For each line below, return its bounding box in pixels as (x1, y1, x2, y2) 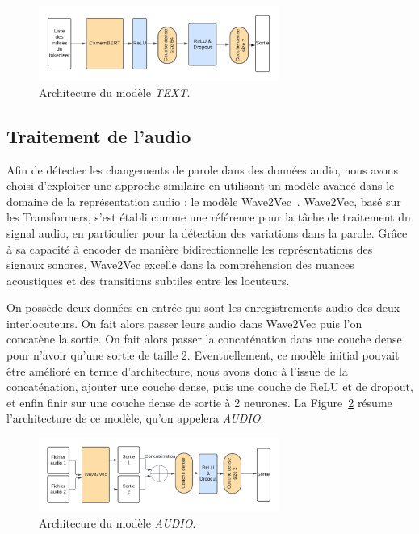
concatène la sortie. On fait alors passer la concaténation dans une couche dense (6, 330, 402, 347)
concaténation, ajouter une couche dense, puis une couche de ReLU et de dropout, (6, 378, 413, 395)
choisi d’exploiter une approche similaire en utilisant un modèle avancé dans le (6, 177, 395, 194)
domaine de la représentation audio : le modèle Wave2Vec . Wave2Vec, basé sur (6, 192, 401, 209)
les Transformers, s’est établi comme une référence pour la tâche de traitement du (6, 208, 411, 225)
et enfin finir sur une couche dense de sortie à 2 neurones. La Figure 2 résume (6, 393, 392, 410)
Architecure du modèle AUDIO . (39, 514, 196, 531)
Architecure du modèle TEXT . (39, 83, 191, 100)
